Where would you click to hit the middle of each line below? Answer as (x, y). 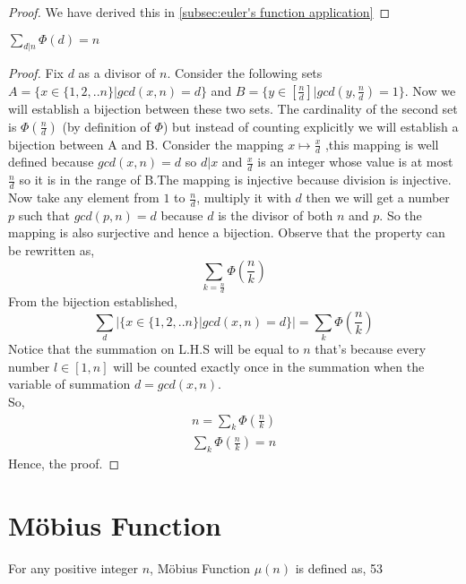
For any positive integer (73, 567)
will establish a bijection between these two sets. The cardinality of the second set (233, 108)
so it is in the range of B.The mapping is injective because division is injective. (235, 180)
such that (44, 215)
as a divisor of (117, 73)
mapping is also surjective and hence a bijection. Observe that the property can (227, 232)
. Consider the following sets (245, 73)
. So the (401, 215)
